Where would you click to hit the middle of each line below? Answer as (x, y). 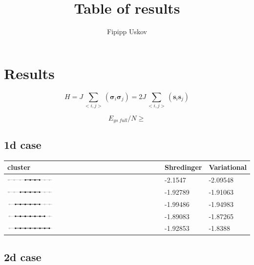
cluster (19, 167)
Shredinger (183, 167)
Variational (228, 167)
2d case (23, 256)
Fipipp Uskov (127, 31)
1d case (23, 144)
